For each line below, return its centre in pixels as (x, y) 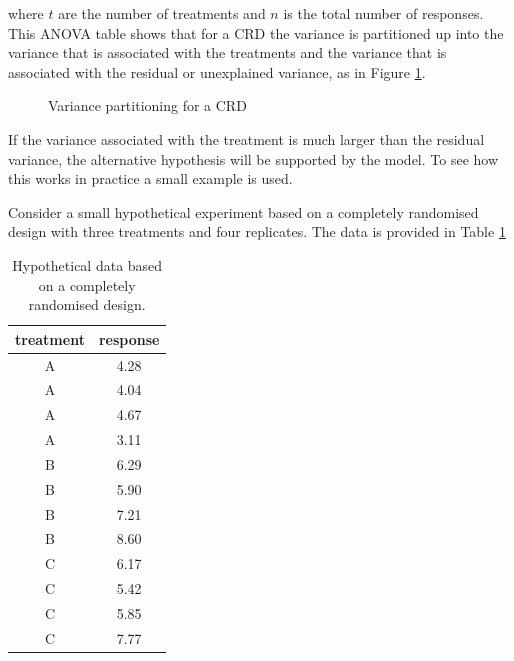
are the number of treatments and (162, 13)
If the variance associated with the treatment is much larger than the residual (246, 138)
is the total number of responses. (383, 13)
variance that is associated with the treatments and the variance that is (227, 52)
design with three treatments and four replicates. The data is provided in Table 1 (257, 231)
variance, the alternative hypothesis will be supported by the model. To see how (253, 158)
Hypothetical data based (87, 264)
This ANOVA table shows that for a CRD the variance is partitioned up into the (256, 32)
